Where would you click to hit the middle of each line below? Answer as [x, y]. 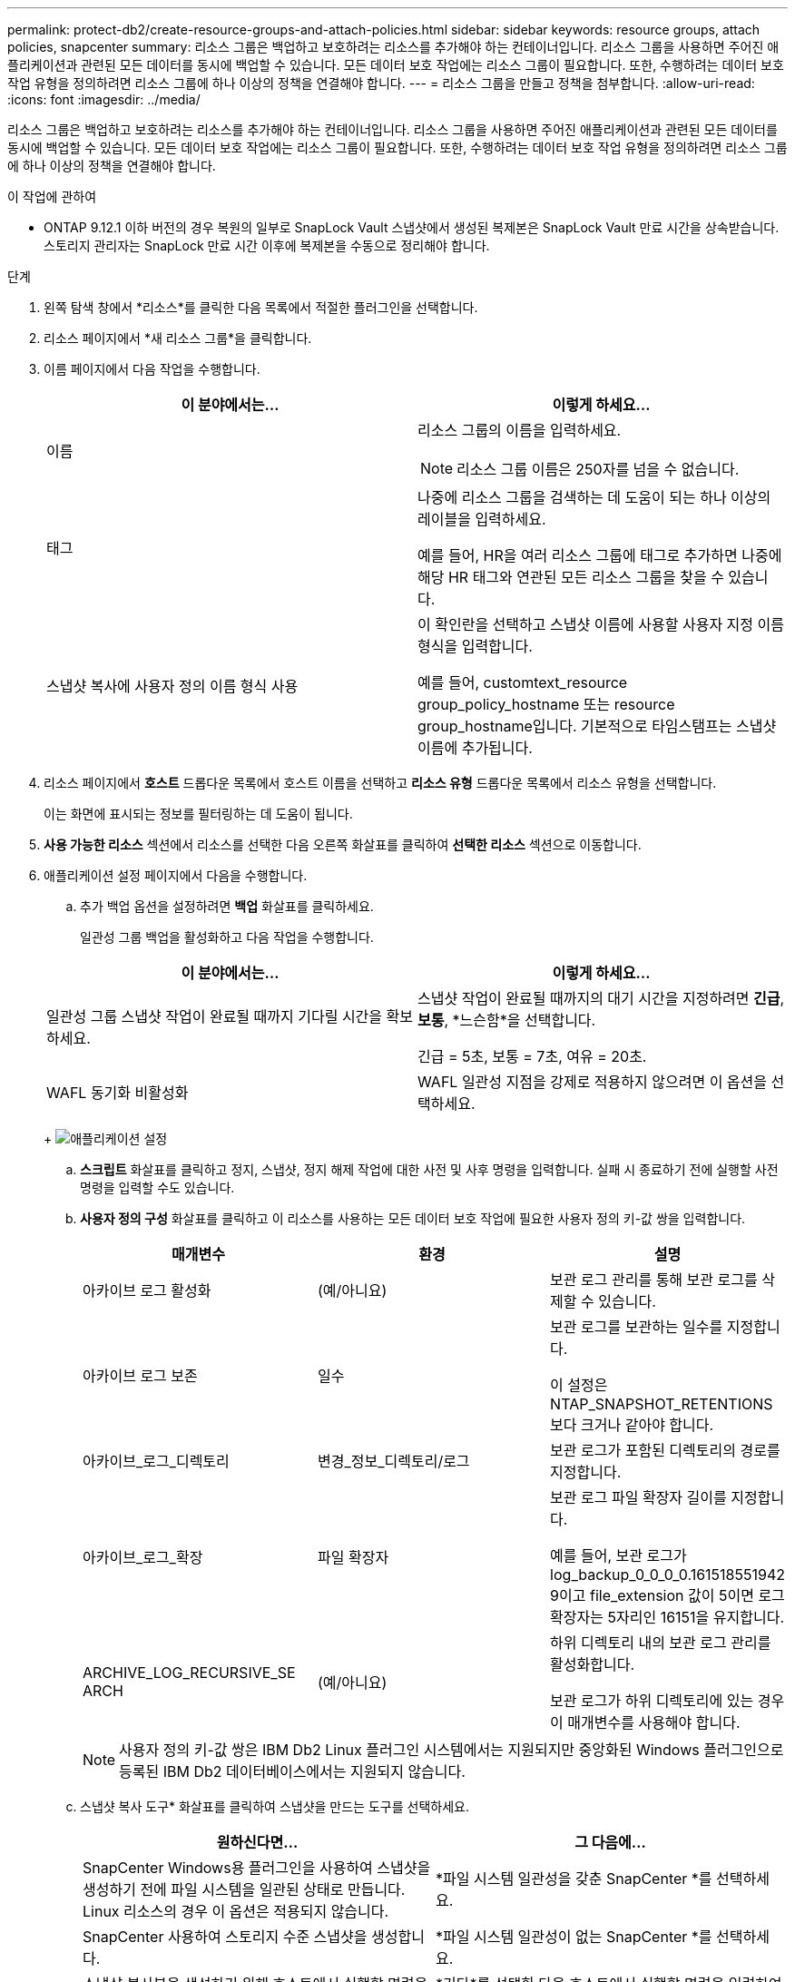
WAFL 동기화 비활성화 [118, 1093]
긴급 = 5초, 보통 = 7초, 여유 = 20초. [532, 1056]
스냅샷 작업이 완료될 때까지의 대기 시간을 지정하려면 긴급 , [601, 998]
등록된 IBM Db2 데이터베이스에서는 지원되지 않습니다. [292, 1771]
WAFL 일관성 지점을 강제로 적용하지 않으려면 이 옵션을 [593, 1082]
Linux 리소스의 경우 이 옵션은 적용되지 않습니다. [236, 1911]
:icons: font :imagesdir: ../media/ [104, 99]
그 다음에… [610, 1842]
